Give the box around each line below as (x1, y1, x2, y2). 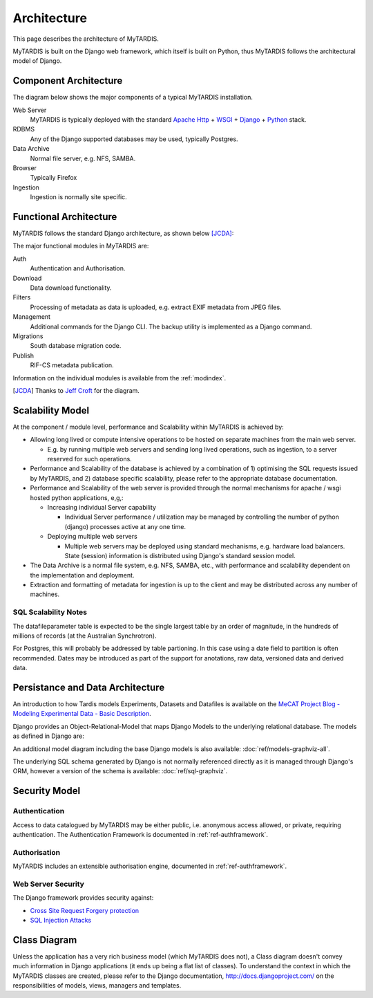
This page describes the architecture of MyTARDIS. (12, 35, 159, 43)
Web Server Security (12, 879, 84, 889)
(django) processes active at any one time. (64, 522, 186, 530)
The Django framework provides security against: (12, 894, 154, 902)
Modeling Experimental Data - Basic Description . (12, 710, 151, 718)
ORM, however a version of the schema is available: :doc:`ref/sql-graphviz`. (12, 767, 228, 775)
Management (12, 313, 51, 321)
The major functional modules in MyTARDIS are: (12, 242, 149, 250)
